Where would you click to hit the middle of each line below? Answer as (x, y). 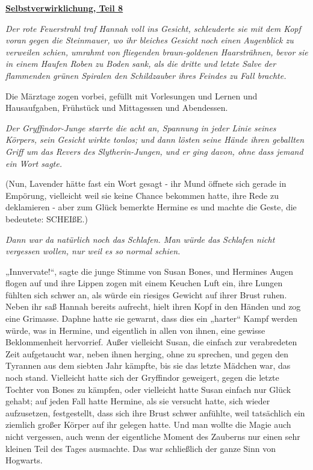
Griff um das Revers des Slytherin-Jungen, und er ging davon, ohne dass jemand (154, 151)
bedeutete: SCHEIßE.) (47, 218)
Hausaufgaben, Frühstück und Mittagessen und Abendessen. (117, 108)
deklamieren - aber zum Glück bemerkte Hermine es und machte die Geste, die (151, 207)
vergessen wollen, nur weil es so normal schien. (93, 251)
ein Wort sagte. (34, 163)
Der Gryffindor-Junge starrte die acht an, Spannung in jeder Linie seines (141, 127)
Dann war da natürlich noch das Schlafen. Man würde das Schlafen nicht (140, 239)
